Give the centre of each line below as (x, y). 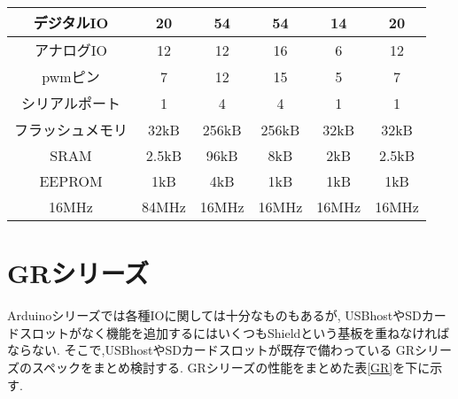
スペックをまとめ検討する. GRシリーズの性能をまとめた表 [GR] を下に (231, 367)
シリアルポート (71, 103)
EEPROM (71, 181)
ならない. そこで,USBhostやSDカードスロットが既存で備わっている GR (211, 350)
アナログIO (71, 50)
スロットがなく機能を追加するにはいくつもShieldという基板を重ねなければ (234, 332)
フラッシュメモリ (71, 130)
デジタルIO (71, 23)
